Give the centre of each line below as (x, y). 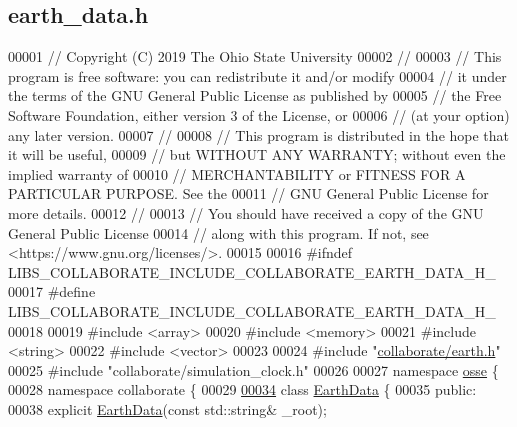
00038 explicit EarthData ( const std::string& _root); (167, 408)
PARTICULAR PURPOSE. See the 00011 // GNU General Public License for (248, 193)
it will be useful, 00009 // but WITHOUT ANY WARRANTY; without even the (257, 154)
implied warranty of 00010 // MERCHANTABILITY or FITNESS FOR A (237, 173)
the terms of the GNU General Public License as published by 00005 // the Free (255, 95)
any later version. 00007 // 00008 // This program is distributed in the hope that (259, 134)
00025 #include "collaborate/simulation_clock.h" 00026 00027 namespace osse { (253, 369)
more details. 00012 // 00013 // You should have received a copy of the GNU (246, 212)
